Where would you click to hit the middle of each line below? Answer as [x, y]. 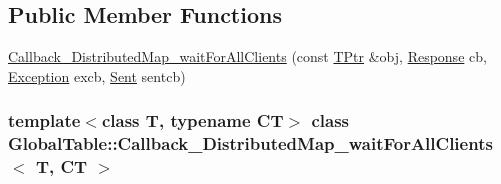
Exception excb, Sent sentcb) [97, 75]
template [44, 120]
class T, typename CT [192, 120]
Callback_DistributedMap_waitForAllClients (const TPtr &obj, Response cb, [247, 56]
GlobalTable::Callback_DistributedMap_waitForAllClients [250, 143]
